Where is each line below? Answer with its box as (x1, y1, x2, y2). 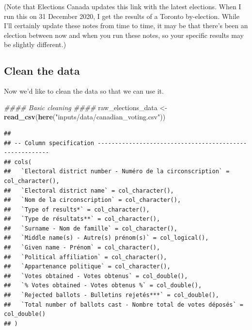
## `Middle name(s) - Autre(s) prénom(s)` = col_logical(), (4, 234, 209, 242)
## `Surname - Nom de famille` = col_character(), (4, 225, 177, 232)
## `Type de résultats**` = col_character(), (4, 215, 160, 223)
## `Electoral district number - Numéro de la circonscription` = (4, 168, 230, 175)
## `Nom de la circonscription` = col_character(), (4, 197, 181, 204)
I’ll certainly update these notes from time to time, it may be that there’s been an (4, 20, 248, 31)
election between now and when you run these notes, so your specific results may (4, 30, 244, 40)
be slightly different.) (4, 39, 66, 49)
